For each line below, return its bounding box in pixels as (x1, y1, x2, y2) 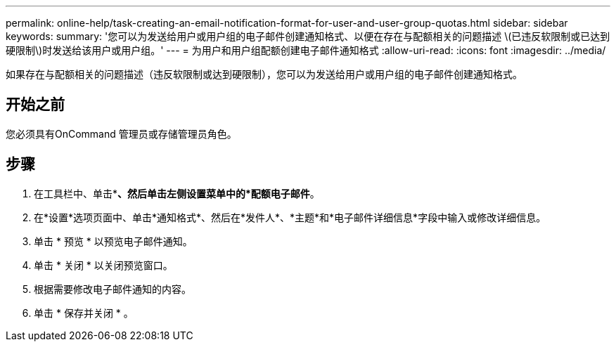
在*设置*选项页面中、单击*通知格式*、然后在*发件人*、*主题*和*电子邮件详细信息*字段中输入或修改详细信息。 (34, 211, 546, 223)
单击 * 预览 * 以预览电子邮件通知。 (34, 235, 193, 247)
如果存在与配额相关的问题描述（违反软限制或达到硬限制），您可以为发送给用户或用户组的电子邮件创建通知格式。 (6, 68, 522, 80)
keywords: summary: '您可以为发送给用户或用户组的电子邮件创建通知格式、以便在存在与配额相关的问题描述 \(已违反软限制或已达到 (6, 30, 610, 42)
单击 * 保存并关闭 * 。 (34, 306, 134, 319)
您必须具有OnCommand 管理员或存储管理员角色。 (6, 127, 237, 140)
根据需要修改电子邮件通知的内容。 (34, 282, 191, 295)
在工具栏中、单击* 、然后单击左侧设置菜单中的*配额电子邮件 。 (34, 187, 320, 199)
